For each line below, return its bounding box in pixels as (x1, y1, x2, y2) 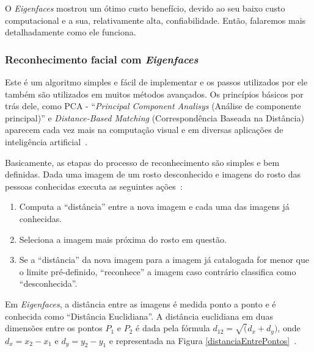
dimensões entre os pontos (5, 321, 103, 334)
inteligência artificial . (5, 135, 88, 148)
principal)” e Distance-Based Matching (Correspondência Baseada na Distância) (5, 111, 304, 124)
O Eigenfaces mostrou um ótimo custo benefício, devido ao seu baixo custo (5, 2, 285, 14)
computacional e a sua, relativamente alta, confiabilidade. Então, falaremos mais (5, 13, 306, 26)
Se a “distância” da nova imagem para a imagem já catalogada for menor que (19, 253, 310, 266)
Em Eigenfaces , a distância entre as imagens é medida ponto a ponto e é (5, 297, 276, 310)
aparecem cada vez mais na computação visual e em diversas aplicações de (5, 123, 283, 136)
